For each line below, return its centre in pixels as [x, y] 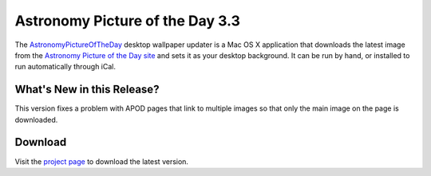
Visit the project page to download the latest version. [102, 161]
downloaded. [36, 119]
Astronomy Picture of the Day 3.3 [128, 21]
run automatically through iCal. [65, 67]
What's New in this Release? [87, 90]
